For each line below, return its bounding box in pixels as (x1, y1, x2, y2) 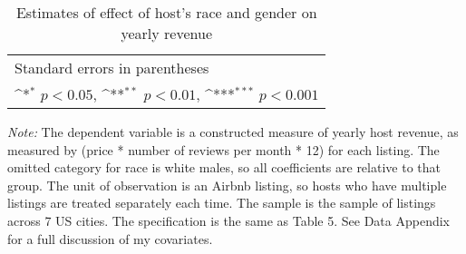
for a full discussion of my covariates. (7, 229, 213, 248)
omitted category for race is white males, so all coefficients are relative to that (7, 158, 441, 177)
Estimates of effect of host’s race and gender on (15, 2, 317, 23)
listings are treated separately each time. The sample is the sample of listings (7, 193, 436, 212)
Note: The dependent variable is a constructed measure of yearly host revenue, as (7, 122, 459, 141)
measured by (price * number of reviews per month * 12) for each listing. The (7, 140, 440, 159)
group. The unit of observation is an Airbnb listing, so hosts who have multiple (7, 175, 447, 194)
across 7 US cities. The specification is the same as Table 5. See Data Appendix (7, 210, 450, 230)
